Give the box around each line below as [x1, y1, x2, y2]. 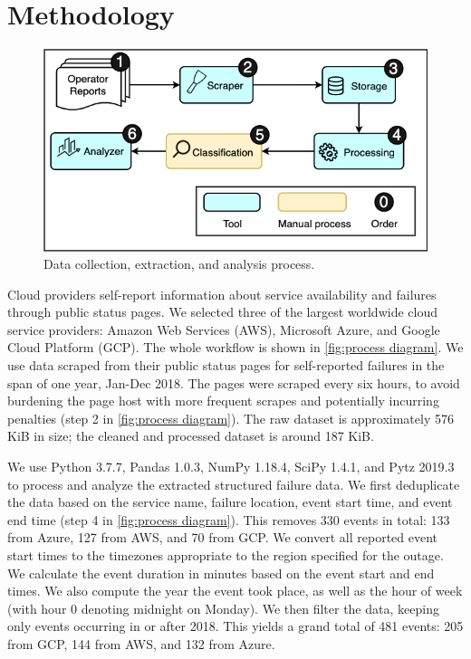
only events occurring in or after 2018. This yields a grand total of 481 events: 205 [7, 616, 464, 635]
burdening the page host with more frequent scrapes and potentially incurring [7, 391, 439, 410]
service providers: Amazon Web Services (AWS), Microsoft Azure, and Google [7, 320, 440, 339]
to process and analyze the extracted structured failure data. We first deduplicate [7, 474, 460, 493]
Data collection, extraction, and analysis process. [43, 254, 315, 273]
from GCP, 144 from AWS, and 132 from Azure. [7, 634, 275, 653]
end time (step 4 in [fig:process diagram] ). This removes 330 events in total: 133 [7, 510, 450, 529]
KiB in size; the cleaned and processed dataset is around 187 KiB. [7, 426, 374, 445]
